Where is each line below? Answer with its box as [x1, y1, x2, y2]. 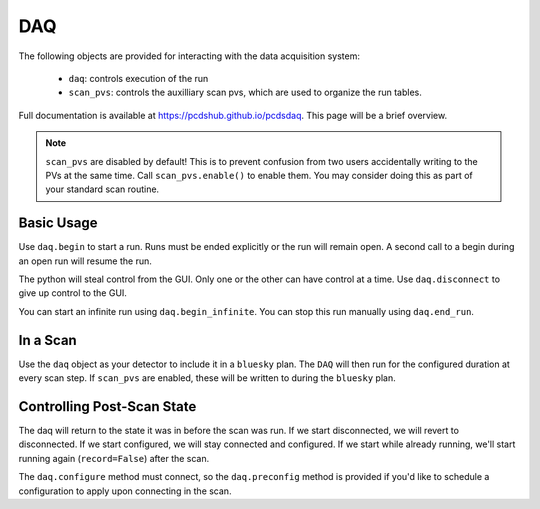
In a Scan [18, 331, 77, 349]
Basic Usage [18, 215, 98, 232]
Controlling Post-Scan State [18, 398, 197, 415]
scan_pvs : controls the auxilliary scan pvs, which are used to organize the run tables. [68, 86, 422, 99]
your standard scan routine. [45, 183, 160, 195]
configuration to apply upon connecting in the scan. [18, 485, 232, 497]
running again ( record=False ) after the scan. [18, 452, 210, 464]
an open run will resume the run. [18, 255, 152, 267]
